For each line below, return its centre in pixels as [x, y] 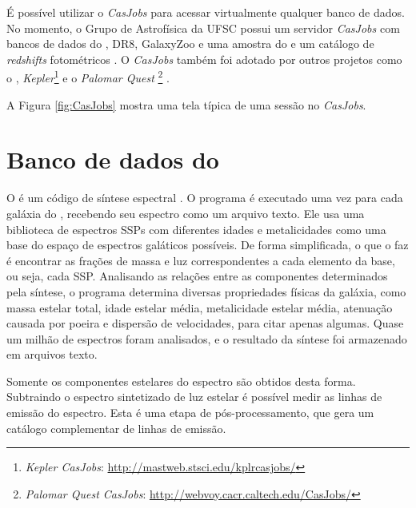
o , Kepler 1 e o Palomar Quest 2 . [88, 77]
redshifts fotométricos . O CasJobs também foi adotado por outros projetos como [204, 59]
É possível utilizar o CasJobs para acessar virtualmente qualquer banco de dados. [206, 12]
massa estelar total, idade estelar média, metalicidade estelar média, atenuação [200, 307]
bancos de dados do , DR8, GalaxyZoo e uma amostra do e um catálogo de [190, 44]
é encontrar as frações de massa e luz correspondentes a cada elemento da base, [201, 260]
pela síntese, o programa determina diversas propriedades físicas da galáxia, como [206, 291]
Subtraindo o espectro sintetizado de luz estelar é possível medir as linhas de [194, 397]
